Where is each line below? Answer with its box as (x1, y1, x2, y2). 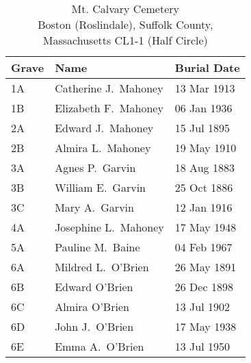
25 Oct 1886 (174, 179, 233, 195)
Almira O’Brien (55, 299, 129, 314)
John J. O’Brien (55, 318, 134, 334)
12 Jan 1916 (174, 199, 233, 215)
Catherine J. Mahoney (55, 80, 163, 96)
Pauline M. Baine (55, 239, 140, 255)
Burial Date (174, 60, 240, 75)
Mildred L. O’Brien (55, 259, 149, 275)
